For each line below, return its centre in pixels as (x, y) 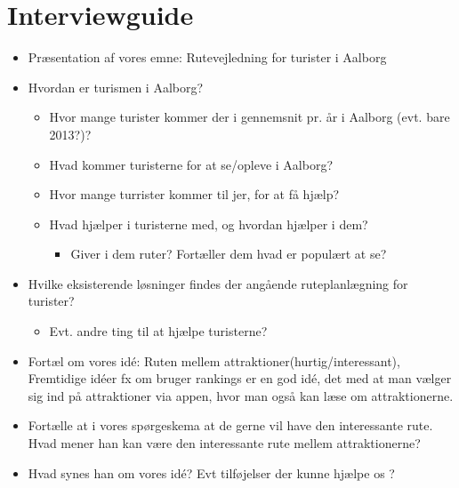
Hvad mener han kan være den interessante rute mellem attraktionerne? (224, 443)
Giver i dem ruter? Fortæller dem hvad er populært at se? (229, 254)
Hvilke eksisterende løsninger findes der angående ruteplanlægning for (218, 283)
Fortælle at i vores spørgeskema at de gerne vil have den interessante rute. (230, 425)
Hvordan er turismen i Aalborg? (116, 87)
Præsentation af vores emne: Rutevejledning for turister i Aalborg (207, 57)
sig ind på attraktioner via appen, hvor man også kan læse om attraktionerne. (241, 395)
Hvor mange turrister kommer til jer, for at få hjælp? (194, 194)
